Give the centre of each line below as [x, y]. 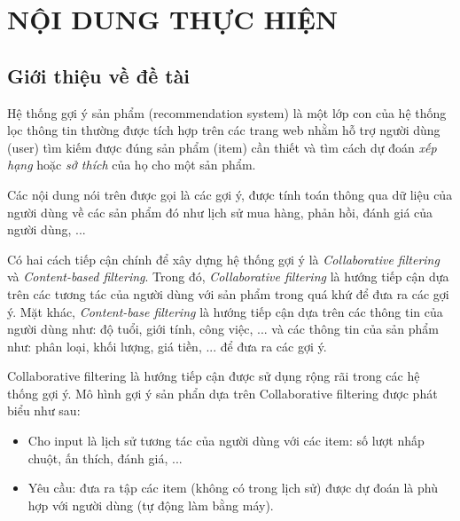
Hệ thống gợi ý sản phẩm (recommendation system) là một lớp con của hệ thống [227, 112]
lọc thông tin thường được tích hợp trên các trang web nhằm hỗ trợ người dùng [224, 130]
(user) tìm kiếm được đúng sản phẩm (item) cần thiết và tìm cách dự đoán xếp [222, 147]
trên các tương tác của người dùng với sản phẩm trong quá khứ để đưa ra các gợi [228, 293]
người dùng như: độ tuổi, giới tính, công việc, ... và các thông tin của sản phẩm [223, 329]
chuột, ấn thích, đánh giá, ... [105, 458]
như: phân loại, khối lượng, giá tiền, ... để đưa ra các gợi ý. [167, 346]
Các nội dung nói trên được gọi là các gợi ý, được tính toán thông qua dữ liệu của [230, 194]
